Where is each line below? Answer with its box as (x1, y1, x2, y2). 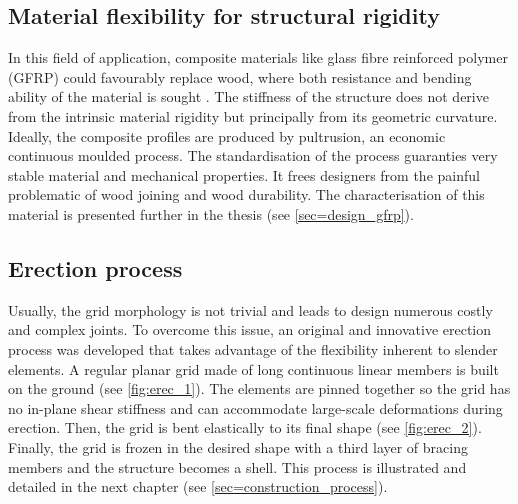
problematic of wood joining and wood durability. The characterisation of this (8, 184, 485, 205)
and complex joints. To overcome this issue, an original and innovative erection (8, 319, 492, 340)
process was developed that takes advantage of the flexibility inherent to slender (8, 338, 498, 359)
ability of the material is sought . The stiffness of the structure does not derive (8, 86, 489, 107)
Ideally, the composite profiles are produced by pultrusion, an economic (8, 125, 446, 146)
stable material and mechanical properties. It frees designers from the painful (8, 164, 480, 185)
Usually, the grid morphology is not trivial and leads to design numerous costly (8, 299, 493, 320)
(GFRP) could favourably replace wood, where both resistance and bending (8, 66, 472, 87)
